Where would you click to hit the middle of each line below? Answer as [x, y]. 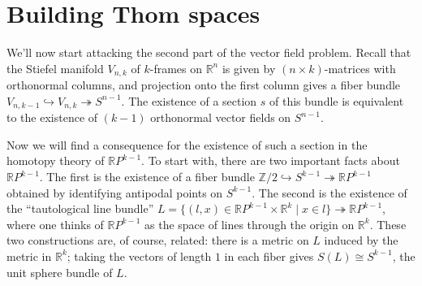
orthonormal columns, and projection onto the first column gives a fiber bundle [204, 85]
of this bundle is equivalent [337, 100]
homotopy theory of [56, 160]
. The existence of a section [189, 100]
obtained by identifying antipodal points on [115, 192]
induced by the [361, 240]
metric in [29, 256]
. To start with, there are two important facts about [271, 160]
